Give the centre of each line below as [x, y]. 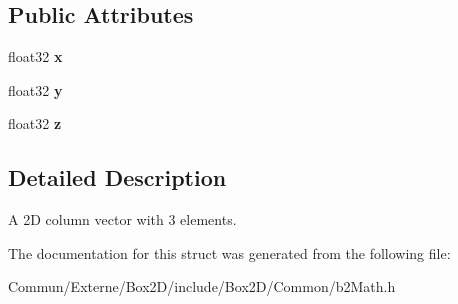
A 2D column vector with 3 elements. [122, 219]
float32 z [35, 123]
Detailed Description [117, 177]
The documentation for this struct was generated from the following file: [229, 252]
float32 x [35, 56]
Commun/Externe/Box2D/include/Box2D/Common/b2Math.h [202, 286]
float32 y [35, 89]
